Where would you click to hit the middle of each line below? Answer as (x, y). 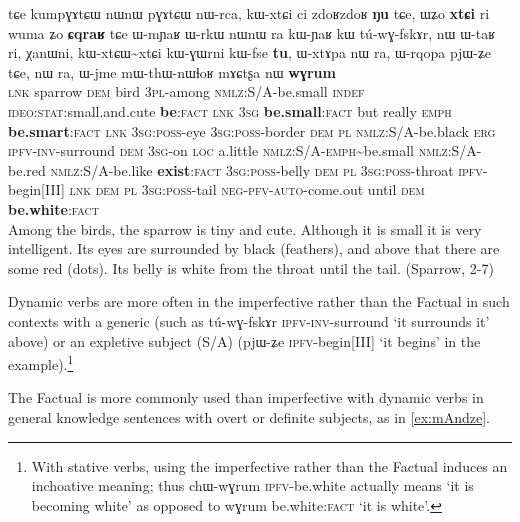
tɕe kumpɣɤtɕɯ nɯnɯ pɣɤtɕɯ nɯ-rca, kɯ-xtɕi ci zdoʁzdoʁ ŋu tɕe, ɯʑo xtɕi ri (249, 13)
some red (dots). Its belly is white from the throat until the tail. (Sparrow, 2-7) (251, 267)
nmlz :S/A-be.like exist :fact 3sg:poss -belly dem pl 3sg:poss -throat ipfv (266, 169)
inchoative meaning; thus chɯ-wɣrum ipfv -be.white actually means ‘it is (252, 485)
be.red (27, 169)
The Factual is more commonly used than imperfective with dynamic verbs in (246, 397)
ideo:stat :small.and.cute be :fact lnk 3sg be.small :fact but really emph (230, 110)
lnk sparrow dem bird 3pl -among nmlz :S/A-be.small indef (186, 91)
